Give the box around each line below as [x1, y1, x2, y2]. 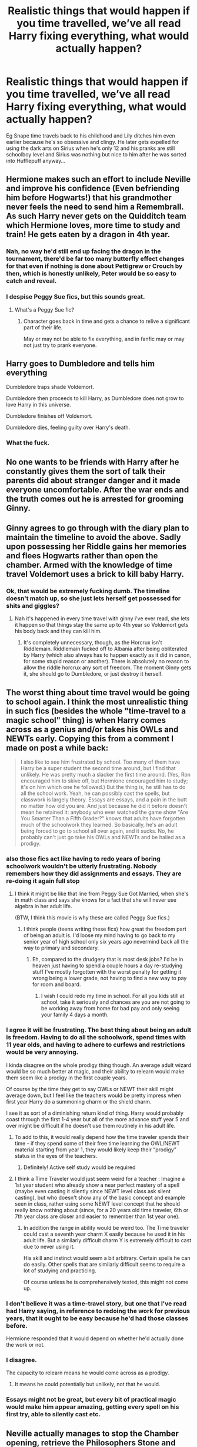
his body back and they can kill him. [14, 627, 102, 635]
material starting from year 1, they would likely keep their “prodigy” [14, 1146, 176, 1153]
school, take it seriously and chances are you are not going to [41, 999, 191, 1006]
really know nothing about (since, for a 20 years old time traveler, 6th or [14, 1206, 189, 1213]
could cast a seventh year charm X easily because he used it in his [23, 1230, 185, 1238]
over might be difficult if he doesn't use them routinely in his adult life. [6, 1122, 176, 1129]
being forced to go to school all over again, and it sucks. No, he [20, 827, 175, 834]
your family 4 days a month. [41, 1011, 109, 1019]
